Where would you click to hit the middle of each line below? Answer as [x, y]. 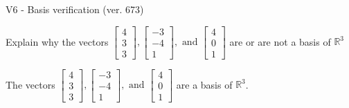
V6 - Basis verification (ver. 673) [75, 9]
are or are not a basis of [280, 41]
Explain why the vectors [57, 41]
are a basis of [204, 84]
